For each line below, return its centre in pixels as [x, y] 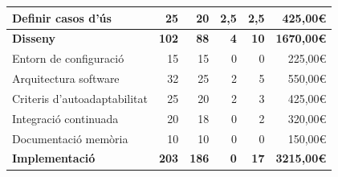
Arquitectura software [66, 78]
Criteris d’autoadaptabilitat [80, 98]
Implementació [54, 158]
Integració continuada [65, 118]
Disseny [34, 38]
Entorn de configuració [68, 58]
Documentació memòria [70, 138]
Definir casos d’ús [62, 17]
